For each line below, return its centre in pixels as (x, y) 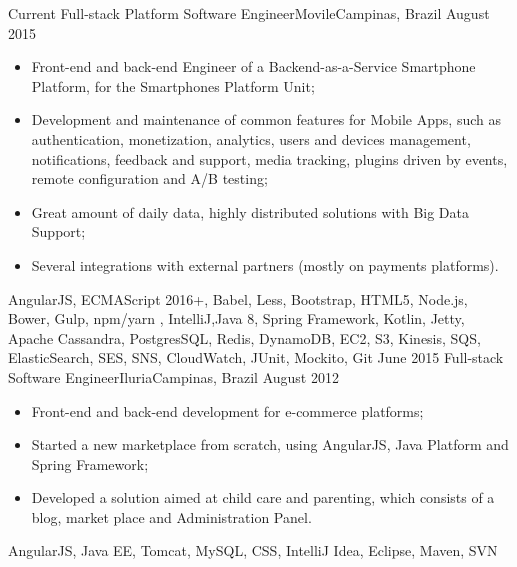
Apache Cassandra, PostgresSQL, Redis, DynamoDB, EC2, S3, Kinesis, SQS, (244, 337)
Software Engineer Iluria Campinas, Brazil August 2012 (173, 376)
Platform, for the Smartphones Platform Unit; (173, 85)
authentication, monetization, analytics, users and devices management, (251, 138)
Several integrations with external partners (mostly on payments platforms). (265, 264)
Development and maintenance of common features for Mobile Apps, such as (266, 119)
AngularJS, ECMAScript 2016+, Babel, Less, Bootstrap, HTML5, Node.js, (238, 298)
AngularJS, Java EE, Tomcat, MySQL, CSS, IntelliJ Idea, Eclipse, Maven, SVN (253, 550)
